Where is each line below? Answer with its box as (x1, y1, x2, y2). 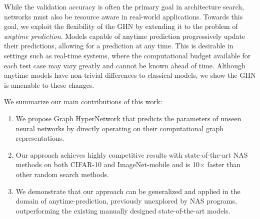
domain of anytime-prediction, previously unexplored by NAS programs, (15, 196, 237, 206)
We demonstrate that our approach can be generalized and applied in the (15, 186, 240, 196)
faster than (207, 159, 241, 170)
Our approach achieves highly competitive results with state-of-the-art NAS (15, 149, 248, 160)
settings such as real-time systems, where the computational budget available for (4, 50, 251, 60)
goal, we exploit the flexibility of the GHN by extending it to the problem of (4, 21, 238, 31)
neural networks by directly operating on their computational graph (15, 123, 224, 133)
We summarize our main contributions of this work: (4, 96, 162, 107)
